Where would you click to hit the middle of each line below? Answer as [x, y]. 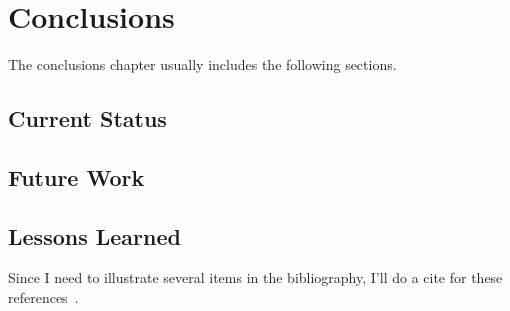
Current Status [87, 118]
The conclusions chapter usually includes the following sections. [202, 64]
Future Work [76, 176]
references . [43, 297]
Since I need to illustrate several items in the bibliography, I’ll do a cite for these [255, 277]
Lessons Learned [94, 235]
